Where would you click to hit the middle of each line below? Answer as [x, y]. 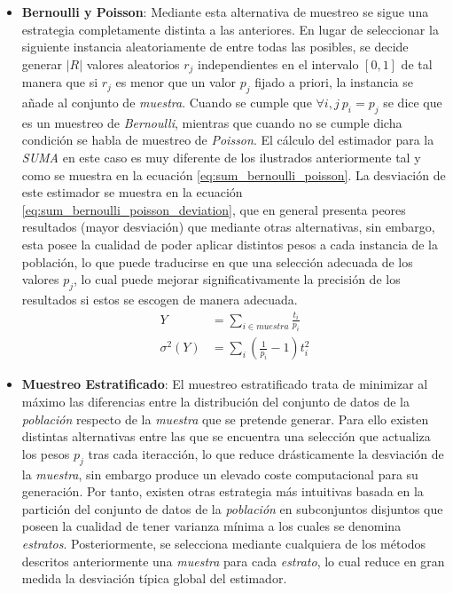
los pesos [46, 453]
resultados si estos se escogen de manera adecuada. [160, 299]
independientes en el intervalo [278, 63]
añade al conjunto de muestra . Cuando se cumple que [167, 103]
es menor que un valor [176, 82]
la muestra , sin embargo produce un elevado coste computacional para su [220, 474]
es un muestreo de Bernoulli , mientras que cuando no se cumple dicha [212, 122]
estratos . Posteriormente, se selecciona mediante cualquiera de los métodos [224, 543]
